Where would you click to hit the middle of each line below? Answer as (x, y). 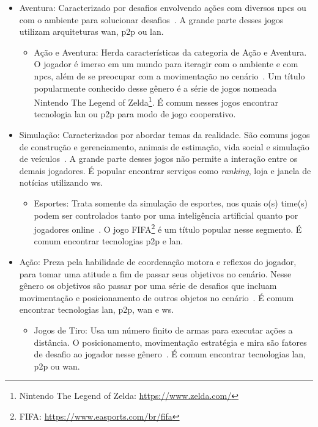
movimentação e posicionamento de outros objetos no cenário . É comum (157, 297)
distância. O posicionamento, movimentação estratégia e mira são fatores (170, 342)
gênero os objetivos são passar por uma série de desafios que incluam (148, 286)
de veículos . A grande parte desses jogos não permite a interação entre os (158, 159)
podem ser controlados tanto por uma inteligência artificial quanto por (166, 215)
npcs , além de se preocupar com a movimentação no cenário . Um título (169, 75)
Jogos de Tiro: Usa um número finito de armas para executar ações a (163, 330)
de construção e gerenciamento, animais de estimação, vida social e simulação (164, 146)
